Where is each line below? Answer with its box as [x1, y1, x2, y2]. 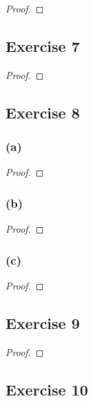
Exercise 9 [6, 312, 80, 333]
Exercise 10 [6, 378, 88, 400]
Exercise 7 [6, 35, 80, 56]
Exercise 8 [6, 101, 80, 123]
